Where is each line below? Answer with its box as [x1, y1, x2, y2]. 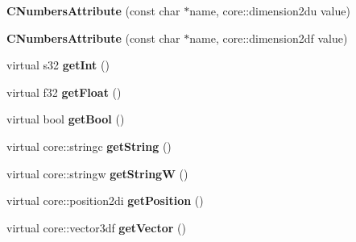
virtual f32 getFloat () [6, 83, 122, 100]
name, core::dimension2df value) [189, 29, 348, 46]
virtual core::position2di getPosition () [6, 192, 204, 209]
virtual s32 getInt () [6, 56, 110, 73]
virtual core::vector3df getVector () [6, 219, 186, 236]
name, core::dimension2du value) [189, 2, 350, 19]
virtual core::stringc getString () [6, 137, 172, 154]
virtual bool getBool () [6, 111, 125, 127]
